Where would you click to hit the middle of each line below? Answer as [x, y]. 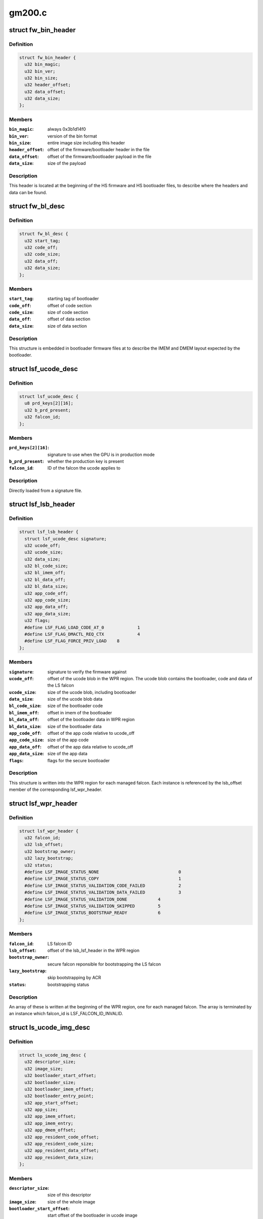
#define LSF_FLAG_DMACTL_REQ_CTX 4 [82, 634]
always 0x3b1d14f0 [67, 129]
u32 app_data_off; [46, 607]
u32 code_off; [41, 248]
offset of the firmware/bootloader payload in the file [100, 157]
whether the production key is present [86, 461]
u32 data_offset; [45, 92]
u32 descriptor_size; [50, 1062]
